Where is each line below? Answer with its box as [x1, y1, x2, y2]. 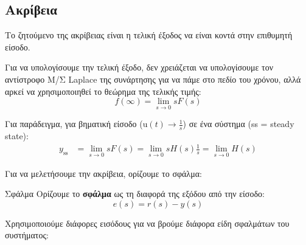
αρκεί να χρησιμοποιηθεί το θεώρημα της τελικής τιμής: [5, 85, 201, 97]
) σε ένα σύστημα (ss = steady [183, 117, 294, 130]
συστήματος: [5, 229, 49, 241]
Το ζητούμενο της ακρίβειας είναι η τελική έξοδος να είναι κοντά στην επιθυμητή [5, 29, 293, 41]
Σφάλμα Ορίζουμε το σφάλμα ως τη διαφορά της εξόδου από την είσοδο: [5, 187, 265, 200]
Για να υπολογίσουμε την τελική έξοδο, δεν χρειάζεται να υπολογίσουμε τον [5, 61, 273, 74]
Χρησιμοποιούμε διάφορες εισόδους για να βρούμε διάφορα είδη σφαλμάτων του [5, 216, 290, 229]
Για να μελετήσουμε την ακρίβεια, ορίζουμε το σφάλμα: [5, 167, 202, 179]
